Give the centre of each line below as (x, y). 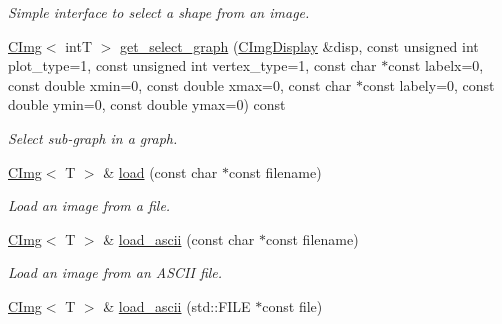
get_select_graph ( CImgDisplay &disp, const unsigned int (299, 45)
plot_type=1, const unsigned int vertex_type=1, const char (192, 65)
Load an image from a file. (89, 205)
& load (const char (160, 171)
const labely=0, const (428, 84)
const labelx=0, (436, 65)
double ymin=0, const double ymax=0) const (147, 104)
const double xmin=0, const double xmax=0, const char (180, 84)
